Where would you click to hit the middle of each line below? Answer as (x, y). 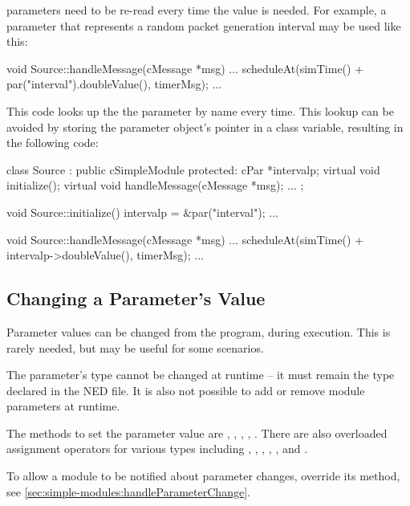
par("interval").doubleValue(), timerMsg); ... (114, 84)
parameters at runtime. (63, 406)
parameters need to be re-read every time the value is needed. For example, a (197, 10)
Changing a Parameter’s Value (136, 298)
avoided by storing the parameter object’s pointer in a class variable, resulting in (205, 126)
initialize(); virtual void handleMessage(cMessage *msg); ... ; (155, 185)
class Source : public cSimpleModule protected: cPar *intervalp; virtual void (193, 169)
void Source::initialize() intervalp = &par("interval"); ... (142, 212)
